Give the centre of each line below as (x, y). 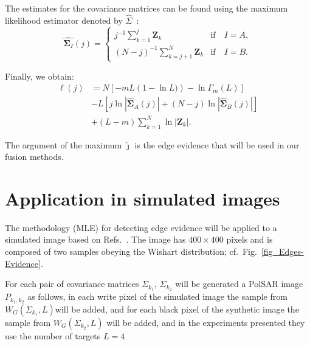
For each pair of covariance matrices (72, 284)
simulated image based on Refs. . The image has (95, 239)
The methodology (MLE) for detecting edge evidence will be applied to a (141, 227)
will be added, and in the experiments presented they (206, 322)
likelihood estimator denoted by (64, 20)
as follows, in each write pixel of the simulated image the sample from (157, 296)
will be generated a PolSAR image (239, 284)
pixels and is (250, 239)
